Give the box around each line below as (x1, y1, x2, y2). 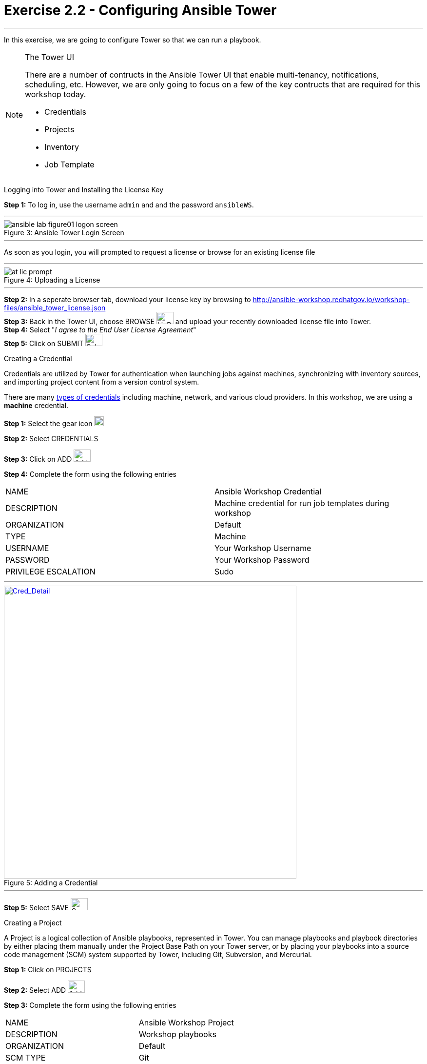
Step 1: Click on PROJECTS (4, 965, 92, 974)
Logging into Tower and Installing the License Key (4, 185, 164, 194)
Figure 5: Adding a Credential (4, 878, 98, 887)
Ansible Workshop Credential (214, 486, 322, 496)
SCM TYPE (5, 1052, 46, 1063)
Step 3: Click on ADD (4, 454, 72, 463)
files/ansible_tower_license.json (4, 303, 106, 312)
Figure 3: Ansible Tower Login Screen (4, 228, 124, 237)
